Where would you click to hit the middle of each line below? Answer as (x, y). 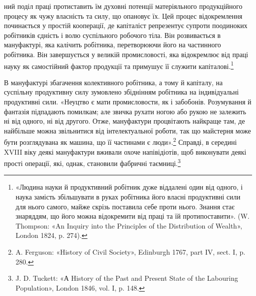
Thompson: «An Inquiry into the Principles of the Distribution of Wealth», (129, 225)
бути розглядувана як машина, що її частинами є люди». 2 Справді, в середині (120, 141)
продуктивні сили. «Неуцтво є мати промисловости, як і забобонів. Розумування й (128, 101)
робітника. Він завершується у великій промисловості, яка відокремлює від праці (126, 54)
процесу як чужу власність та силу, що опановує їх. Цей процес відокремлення (123, 16)
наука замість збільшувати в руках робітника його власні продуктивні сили (128, 197)
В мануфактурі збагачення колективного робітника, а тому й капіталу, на (113, 82)
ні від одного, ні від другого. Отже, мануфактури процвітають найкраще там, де (125, 121)
